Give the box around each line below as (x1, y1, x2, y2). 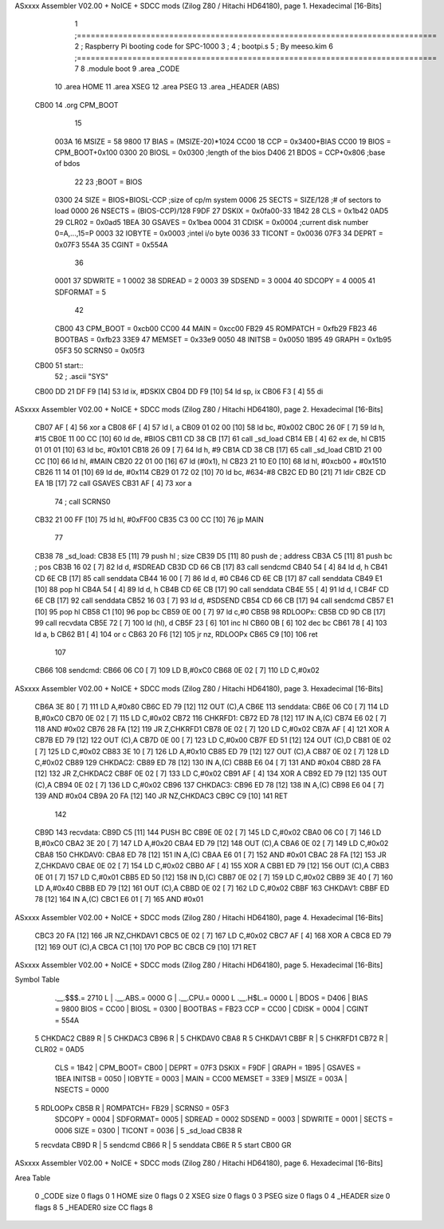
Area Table (14, 1173, 51, 1183)
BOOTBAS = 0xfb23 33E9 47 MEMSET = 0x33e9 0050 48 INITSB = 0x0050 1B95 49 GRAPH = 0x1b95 (54, 334, 392, 344)
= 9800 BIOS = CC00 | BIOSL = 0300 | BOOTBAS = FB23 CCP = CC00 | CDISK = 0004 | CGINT (54, 1004, 369, 1014)
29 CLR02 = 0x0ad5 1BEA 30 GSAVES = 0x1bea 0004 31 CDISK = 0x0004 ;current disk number (54, 217, 369, 227)
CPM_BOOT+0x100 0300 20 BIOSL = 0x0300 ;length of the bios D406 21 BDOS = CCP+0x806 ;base (54, 148, 386, 157)
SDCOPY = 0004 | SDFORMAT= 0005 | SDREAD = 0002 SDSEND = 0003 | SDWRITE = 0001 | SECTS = (54, 1114, 394, 1124)
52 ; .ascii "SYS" (54, 372, 109, 381)
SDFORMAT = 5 (54, 287, 107, 297)
